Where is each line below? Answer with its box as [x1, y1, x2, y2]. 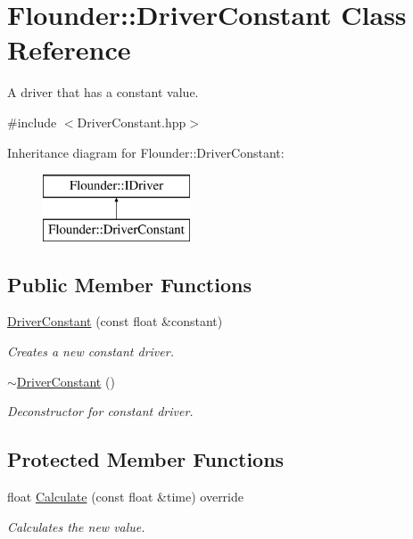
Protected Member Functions [7, 445, 285, 473]
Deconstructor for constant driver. [7, 402, 194, 421]
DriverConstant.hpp [77, 112, 186, 131]
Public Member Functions [7, 270, 252, 298]
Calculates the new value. [7, 517, 145, 535]
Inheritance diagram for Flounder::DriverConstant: [7, 143, 285, 161]
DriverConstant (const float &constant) [7, 312, 223, 331]
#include [7, 112, 57, 131]
